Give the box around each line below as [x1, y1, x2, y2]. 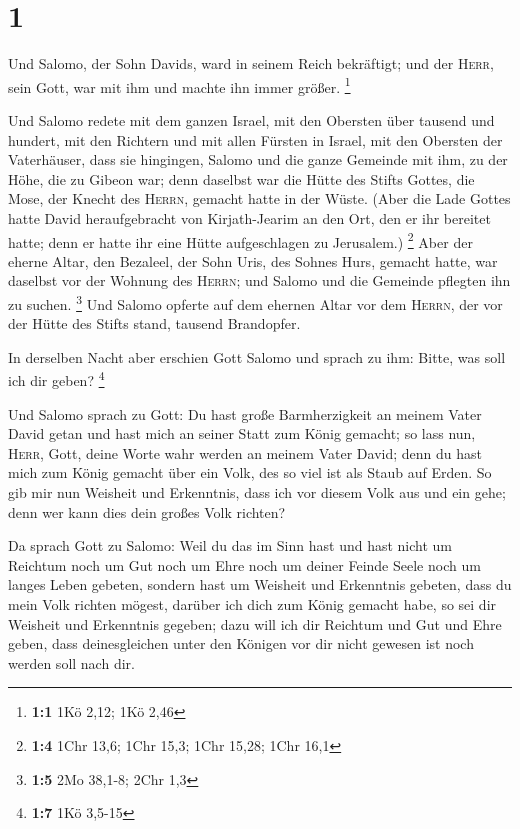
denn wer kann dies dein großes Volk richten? [8, 501, 286, 522]
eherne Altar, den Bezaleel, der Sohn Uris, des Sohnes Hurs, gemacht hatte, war [8, 250, 498, 271]
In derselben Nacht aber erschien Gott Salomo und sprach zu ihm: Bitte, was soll [8, 346, 506, 367]
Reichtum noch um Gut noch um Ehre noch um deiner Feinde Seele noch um [8, 554, 481, 575]
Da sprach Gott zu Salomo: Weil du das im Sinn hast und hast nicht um [8, 535, 452, 556]
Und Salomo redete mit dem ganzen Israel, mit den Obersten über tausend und [8, 109, 495, 130]
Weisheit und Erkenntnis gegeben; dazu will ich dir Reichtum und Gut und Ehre [8, 613, 502, 634]
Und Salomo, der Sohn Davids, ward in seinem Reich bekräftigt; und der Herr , [8, 53, 494, 74]
